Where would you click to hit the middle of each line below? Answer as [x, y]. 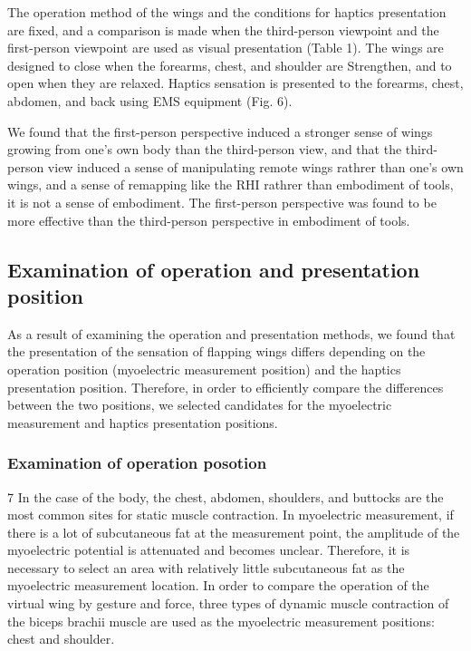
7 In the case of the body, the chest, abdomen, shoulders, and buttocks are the [226, 496]
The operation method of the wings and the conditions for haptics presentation [227, 12]
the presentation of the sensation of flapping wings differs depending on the [216, 351]
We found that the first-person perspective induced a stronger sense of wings [220, 131]
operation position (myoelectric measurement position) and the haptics [204, 369]
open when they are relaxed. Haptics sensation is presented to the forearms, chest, [235, 83]
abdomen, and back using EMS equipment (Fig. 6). [150, 100]
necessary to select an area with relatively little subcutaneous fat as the [206, 567]
